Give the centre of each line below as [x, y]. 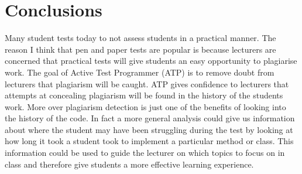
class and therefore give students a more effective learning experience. [129, 164]
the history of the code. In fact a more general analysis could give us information [150, 118]
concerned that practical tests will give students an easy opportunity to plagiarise [151, 61]
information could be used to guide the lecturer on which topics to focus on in [145, 153]
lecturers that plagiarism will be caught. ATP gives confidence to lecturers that [147, 83]
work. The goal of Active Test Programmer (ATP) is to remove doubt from [140, 72]
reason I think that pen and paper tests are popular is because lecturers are [140, 49]
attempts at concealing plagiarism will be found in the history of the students [144, 95]
